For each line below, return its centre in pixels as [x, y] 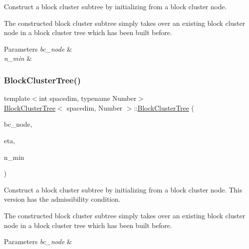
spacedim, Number [95, 107]
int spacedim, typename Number [88, 98]
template [17, 98]
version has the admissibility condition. [62, 199]
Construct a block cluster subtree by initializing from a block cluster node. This [123, 189]
